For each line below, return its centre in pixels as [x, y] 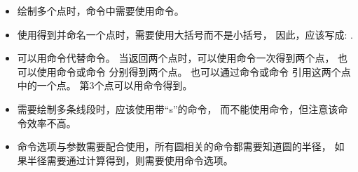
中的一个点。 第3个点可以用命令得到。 [105, 85]
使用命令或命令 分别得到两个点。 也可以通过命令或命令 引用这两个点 [194, 71]
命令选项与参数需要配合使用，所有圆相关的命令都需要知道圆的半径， [174, 146]
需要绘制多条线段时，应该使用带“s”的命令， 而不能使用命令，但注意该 [178, 108]
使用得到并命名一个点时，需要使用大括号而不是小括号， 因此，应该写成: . [185, 34]
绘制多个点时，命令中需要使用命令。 [101, 11]
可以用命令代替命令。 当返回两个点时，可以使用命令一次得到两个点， [176, 58]
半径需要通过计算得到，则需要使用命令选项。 [130, 160]
